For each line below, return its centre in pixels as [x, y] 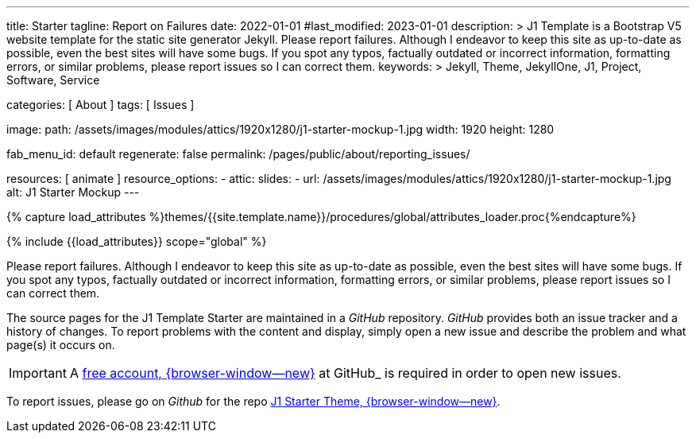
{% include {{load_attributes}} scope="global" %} [137, 241]
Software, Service [53, 80]
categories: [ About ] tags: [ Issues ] [101, 105]
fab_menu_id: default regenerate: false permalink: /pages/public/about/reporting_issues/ [238, 154]
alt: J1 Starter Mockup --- [73, 192]
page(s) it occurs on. [61, 345]
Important [38, 373]
